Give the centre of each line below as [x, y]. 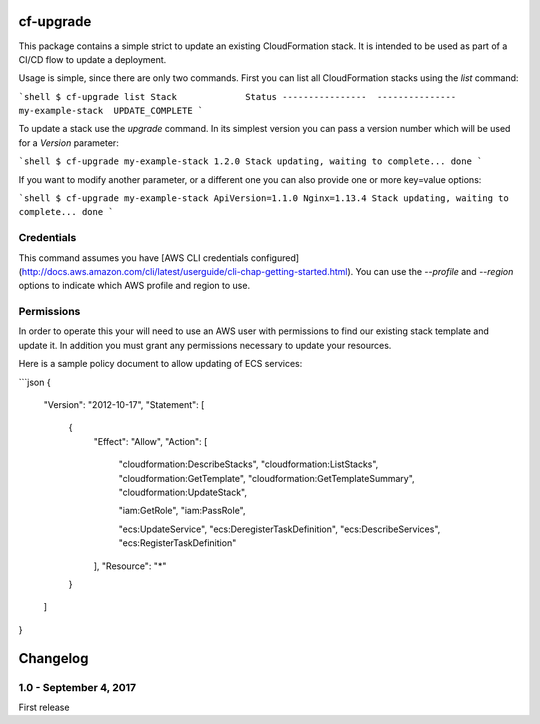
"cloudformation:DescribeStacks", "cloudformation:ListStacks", [248, 464]
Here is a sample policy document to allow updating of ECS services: [160, 364]
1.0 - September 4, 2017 [77, 687]
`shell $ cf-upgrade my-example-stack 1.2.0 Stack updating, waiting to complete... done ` [250, 161]
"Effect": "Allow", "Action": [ [150, 441]
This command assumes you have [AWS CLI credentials [133, 257]
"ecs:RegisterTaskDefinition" [177, 543]
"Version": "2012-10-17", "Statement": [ [124, 405]
